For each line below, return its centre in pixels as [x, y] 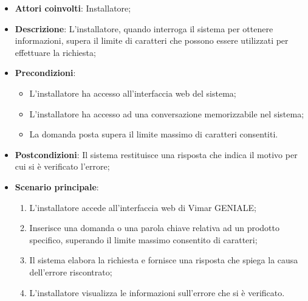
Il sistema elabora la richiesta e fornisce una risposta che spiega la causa [164, 260]
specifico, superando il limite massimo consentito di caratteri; [143, 239]
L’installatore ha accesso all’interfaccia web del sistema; [133, 93]
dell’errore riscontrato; [71, 272]
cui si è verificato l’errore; [62, 166]
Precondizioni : [45, 73]
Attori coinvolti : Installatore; [73, 8]
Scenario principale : [57, 186]
